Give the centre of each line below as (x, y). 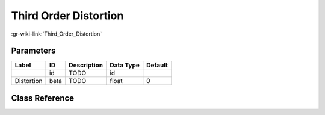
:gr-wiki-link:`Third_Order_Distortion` (57, 34)
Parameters (33, 51)
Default (157, 65)
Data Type (124, 65)
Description (86, 65)
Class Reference (43, 98)
